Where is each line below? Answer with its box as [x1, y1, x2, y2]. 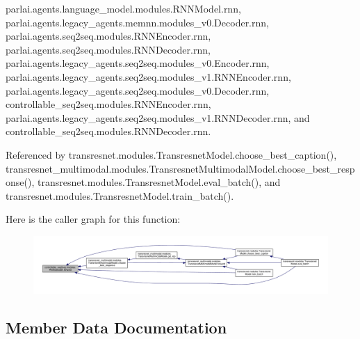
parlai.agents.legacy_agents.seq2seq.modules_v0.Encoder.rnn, [6, 56, 270, 70]
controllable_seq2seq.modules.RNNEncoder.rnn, [6, 97, 211, 111]
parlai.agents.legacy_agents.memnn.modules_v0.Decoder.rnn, [6, 15, 269, 29]
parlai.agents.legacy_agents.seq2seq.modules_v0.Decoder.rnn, [6, 83, 270, 97]
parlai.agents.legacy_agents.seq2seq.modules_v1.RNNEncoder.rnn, [6, 69, 291, 84]
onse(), [6, 175, 35, 189]
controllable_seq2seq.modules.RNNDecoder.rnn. [6, 124, 211, 139]
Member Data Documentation [6, 316, 227, 338]
